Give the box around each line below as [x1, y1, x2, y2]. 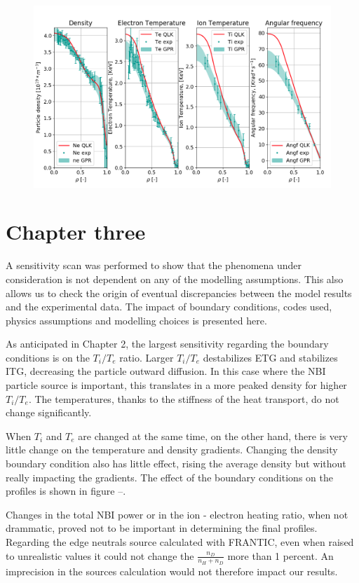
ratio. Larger [119, 350, 174, 364]
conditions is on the [6, 350, 90, 364]
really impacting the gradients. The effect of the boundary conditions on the [6, 469, 333, 484]
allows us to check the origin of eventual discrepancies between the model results [6, 285, 352, 300]
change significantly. [6, 405, 92, 420]
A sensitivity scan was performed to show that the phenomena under [6, 258, 302, 273]
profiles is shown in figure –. [6, 483, 126, 498]
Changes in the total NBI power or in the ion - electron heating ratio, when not [6, 507, 348, 521]
